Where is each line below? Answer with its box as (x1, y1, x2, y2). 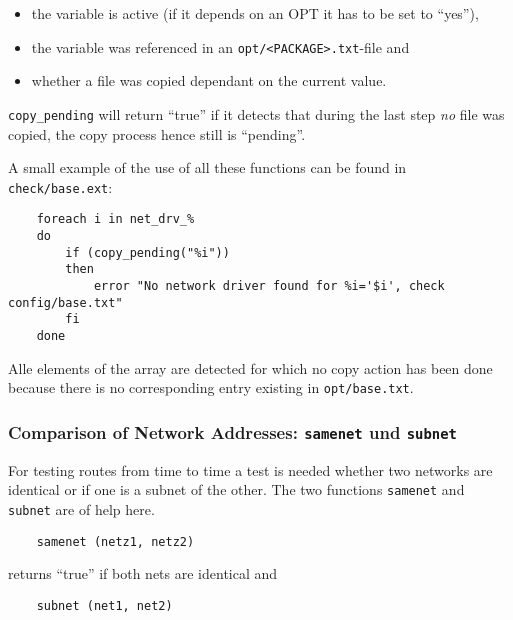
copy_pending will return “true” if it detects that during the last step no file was (8, 103, 505, 124)
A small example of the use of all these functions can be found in (8, 157, 407, 178)
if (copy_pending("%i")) (65, 245, 230, 260)
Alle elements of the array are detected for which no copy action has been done (8, 357, 493, 378)
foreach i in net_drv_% (36, 212, 195, 227)
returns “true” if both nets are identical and (8, 563, 278, 584)
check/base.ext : (8, 176, 113, 197)
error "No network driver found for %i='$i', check (93, 278, 445, 293)
